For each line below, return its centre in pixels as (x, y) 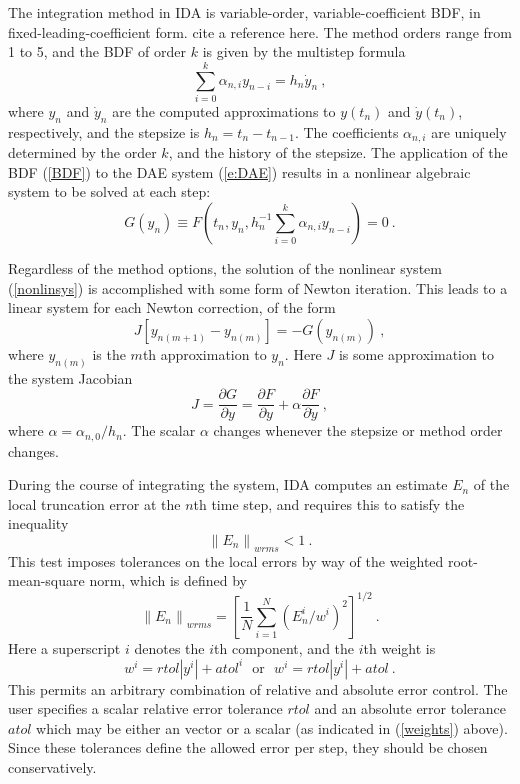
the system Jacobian (70, 377)
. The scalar (159, 430)
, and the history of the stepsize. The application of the (338, 152)
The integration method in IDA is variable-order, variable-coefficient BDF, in (244, 12)
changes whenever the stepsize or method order (358, 430)
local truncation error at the (94, 503)
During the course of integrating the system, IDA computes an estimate (228, 484)
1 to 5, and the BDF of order (97, 51)
